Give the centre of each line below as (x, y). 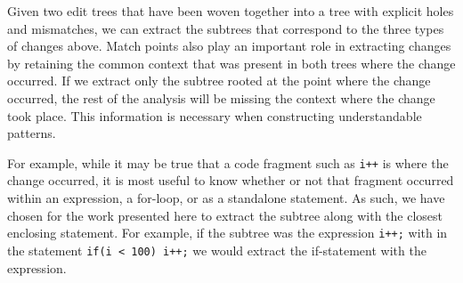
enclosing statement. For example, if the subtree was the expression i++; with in (227, 233)
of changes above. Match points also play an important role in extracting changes (229, 46)
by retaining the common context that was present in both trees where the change (231, 63)
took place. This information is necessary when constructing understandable (215, 115)
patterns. (32, 133)
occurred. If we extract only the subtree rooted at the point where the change (219, 81)
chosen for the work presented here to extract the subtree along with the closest (225, 215)
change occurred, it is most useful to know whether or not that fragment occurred (231, 180)
